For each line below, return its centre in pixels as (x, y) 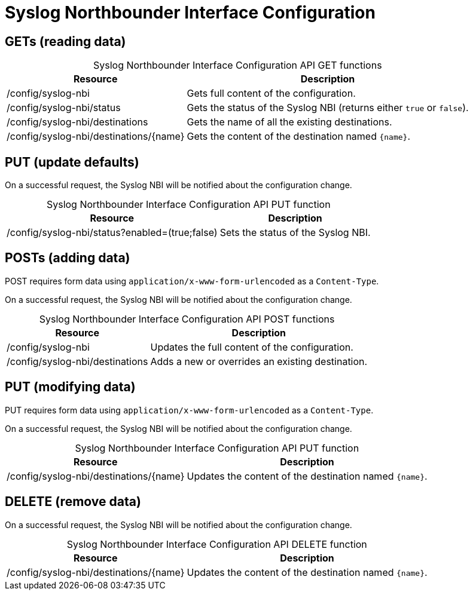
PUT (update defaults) (72, 162)
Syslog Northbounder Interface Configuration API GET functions (237, 65)
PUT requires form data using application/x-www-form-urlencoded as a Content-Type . (189, 410)
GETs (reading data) (65, 41)
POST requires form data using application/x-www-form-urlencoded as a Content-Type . (192, 281)
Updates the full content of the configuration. (252, 347)
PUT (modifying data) (70, 387)
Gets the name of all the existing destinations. (289, 122)
